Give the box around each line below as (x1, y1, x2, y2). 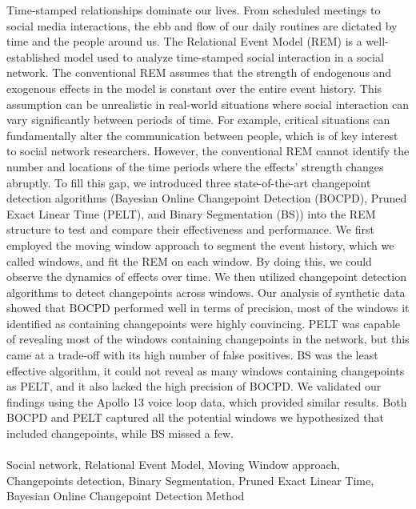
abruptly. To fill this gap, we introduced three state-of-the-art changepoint (6, 174, 371, 190)
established (6, 48, 61, 65)
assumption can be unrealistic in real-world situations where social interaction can (6, 95, 410, 112)
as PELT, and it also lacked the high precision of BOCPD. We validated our (6, 378, 382, 395)
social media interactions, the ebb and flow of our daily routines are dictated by (6, 17, 398, 34)
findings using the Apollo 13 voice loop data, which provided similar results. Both (6, 393, 407, 410)
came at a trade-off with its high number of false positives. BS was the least (6, 347, 378, 363)
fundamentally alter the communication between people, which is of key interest (6, 126, 398, 143)
